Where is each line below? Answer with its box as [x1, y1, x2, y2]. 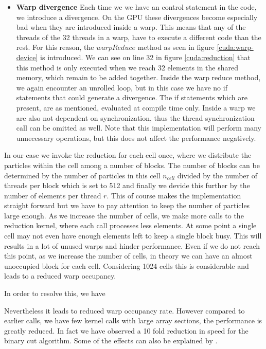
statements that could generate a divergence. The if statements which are [16, 92, 247, 103]
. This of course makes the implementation [107, 190, 241, 200]
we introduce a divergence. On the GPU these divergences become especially [16, 11, 258, 22]
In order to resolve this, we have [4, 288, 105, 299]
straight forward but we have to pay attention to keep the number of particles [4, 200, 250, 211]
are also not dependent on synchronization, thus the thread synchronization [16, 112, 255, 123]
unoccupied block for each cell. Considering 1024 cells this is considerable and [4, 260, 249, 271]
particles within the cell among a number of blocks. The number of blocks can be [4, 159, 260, 170]
